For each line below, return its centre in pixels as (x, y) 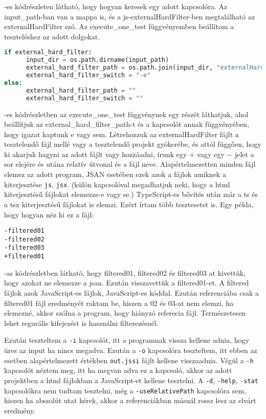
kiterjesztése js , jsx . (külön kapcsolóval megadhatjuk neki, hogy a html (117, 184)
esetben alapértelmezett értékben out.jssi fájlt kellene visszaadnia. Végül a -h (129, 360)
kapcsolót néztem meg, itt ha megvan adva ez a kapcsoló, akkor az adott (118, 370)
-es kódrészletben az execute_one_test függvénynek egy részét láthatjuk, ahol (126, 114)
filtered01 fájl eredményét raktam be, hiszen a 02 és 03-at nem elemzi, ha (119, 303)
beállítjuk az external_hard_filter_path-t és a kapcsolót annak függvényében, (127, 124)
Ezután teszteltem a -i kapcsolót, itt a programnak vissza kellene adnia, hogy (127, 340)
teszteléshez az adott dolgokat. (52, 36)
